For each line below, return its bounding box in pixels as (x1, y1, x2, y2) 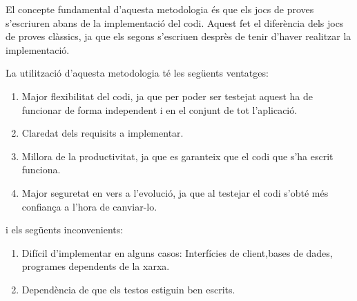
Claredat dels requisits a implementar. (21, 126, 184, 140)
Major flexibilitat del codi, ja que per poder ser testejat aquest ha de (21, 88, 313, 103)
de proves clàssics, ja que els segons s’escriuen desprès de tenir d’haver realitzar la (6, 29, 351, 43)
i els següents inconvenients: (6, 222, 124, 237)
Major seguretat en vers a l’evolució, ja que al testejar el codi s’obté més (21, 185, 329, 200)
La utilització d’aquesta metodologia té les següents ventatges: (6, 66, 269, 80)
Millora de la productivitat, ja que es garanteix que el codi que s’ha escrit (21, 148, 334, 163)
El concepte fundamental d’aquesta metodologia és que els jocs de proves (6, 2, 314, 16)
